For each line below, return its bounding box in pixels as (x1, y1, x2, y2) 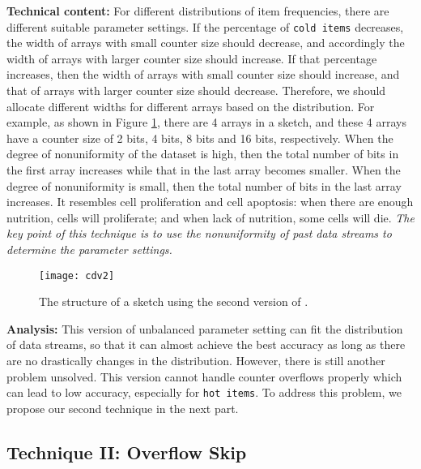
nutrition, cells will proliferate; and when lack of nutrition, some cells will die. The (6, 209, 415, 226)
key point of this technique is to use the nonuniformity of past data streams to (6, 225, 392, 242)
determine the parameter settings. (6, 240, 172, 257)
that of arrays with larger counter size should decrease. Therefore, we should (6, 82, 386, 99)
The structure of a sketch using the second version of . (39, 293, 308, 310)
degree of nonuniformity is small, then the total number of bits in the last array (6, 177, 402, 194)
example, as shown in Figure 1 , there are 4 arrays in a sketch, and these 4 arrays (6, 114, 407, 131)
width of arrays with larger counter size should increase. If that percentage (6, 49, 377, 67)
